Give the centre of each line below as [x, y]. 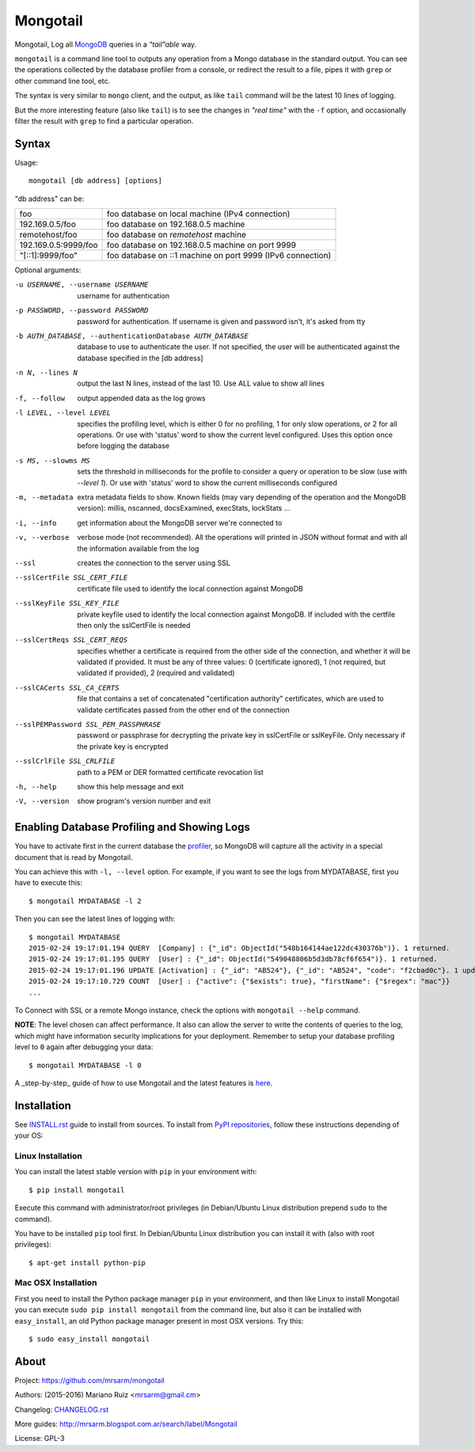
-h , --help [36, 787]
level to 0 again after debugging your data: [84, 1047]
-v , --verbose [42, 538]
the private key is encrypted [123, 746]
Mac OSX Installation [56, 1283]
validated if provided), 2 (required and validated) [156, 673]
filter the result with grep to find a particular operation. [104, 121]
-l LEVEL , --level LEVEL [63, 413]
